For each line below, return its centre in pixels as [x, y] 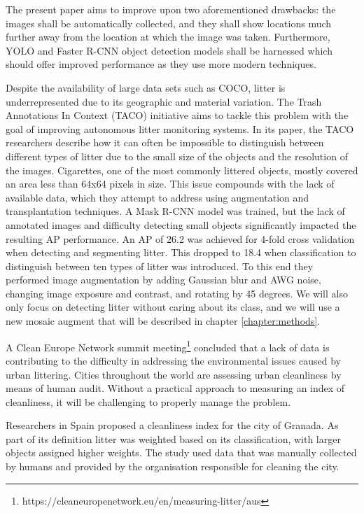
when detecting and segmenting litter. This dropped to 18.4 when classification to [181, 252]
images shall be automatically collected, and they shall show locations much [169, 23]
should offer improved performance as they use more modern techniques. [161, 64]
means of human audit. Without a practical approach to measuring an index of [175, 388]
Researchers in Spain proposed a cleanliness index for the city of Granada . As [172, 425]
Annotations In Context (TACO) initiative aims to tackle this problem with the [177, 115]
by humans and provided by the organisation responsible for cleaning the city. [173, 466]
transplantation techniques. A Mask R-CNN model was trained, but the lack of [175, 211]
